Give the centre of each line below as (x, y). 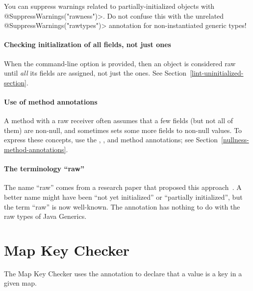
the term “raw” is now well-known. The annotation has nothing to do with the (122, 206)
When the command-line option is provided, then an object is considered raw (120, 63)
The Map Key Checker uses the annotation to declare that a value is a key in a (123, 273)
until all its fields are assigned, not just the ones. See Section (95, 73)
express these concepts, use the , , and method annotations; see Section (111, 140)
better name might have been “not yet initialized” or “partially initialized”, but (123, 197)
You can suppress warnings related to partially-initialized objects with (109, 6)
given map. (20, 283)
